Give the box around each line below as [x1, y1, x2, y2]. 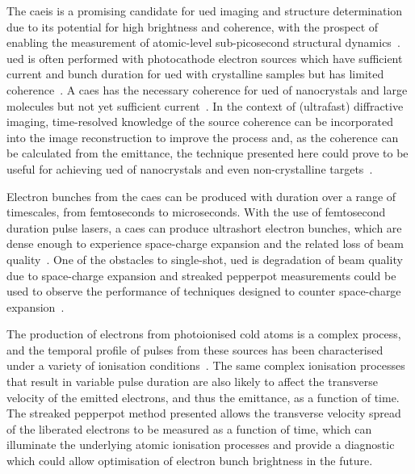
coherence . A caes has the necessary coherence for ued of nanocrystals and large [6, 81, 408, 98]
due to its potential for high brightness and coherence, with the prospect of [6, 18, 379, 35]
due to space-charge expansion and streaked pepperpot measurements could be [6, 266, 396, 283]
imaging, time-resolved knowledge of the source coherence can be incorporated [6, 113, 394, 130]
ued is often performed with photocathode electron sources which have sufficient [6, 49, 403, 66]
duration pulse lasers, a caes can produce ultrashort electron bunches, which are [6, 219, 402, 236]
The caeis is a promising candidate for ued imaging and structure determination [6, 2, 403, 19]
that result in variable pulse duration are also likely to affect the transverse [6, 373, 378, 390]
